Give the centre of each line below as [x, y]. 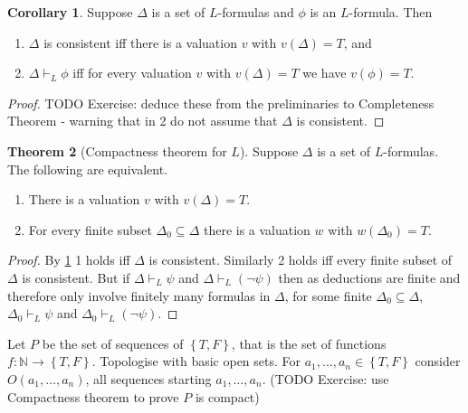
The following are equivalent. [87, 169]
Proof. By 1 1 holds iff [69, 260]
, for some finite [328, 295]
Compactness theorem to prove [93, 396]
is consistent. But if [76, 277]
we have [325, 73]
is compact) [227, 396]
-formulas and [256, 12]
